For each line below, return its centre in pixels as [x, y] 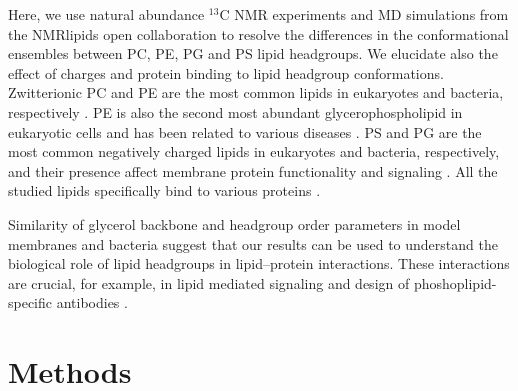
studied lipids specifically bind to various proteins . [164, 190]
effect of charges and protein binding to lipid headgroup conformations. [226, 72]
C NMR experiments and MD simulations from [364, 14]
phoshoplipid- [455, 282]
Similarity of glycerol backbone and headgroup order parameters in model [234, 223]
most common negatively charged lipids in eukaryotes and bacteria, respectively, [254, 151]
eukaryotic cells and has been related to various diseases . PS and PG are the [245, 131]
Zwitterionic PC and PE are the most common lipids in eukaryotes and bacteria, [256, 92]
